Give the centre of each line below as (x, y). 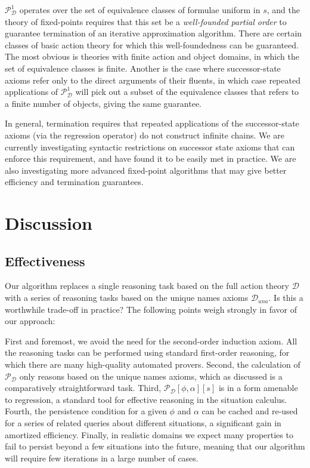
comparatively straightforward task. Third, (83, 388)
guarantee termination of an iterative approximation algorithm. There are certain (154, 33)
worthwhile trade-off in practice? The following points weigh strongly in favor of (151, 309)
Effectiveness (45, 261)
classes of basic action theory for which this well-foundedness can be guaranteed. (152, 44)
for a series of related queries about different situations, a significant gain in (143, 423)
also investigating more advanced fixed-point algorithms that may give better (146, 170)
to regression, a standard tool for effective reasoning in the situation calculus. (146, 399)
